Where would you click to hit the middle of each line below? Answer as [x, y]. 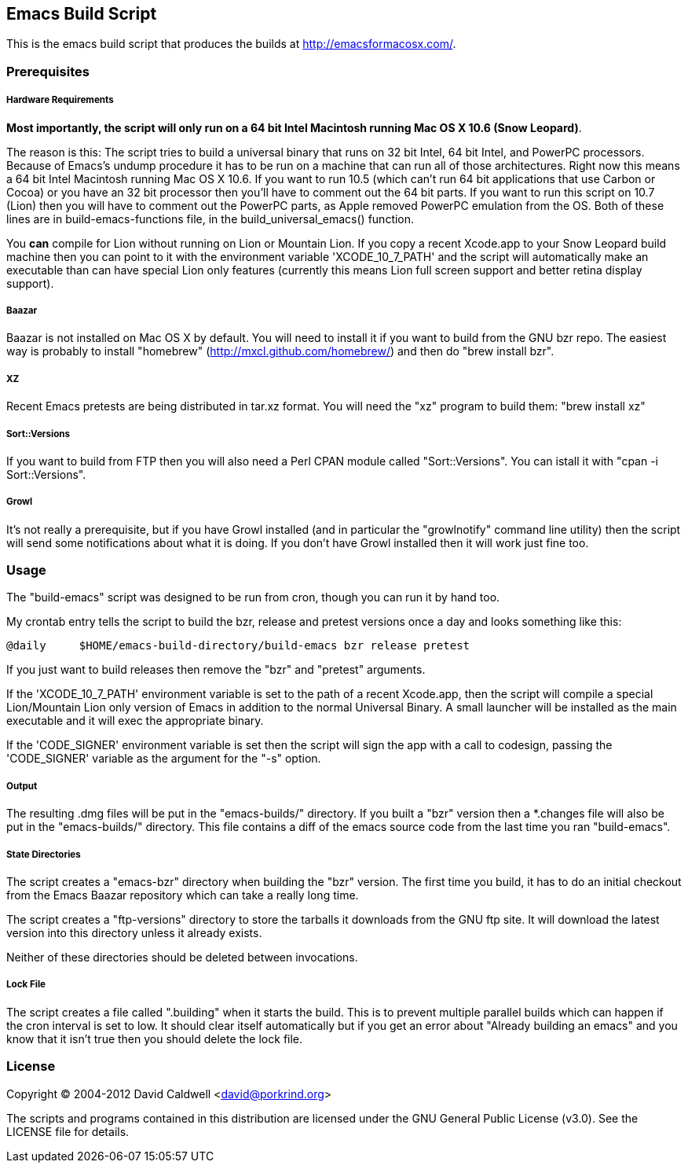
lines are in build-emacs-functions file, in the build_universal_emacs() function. [210, 219]
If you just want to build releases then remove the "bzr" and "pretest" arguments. [216, 670]
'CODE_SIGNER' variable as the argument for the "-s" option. [164, 759]
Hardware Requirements [60, 100]
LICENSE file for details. [68, 1131]
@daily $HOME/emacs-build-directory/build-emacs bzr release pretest [238, 646]
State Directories [44, 854]
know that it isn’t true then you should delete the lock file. [155, 1038]
